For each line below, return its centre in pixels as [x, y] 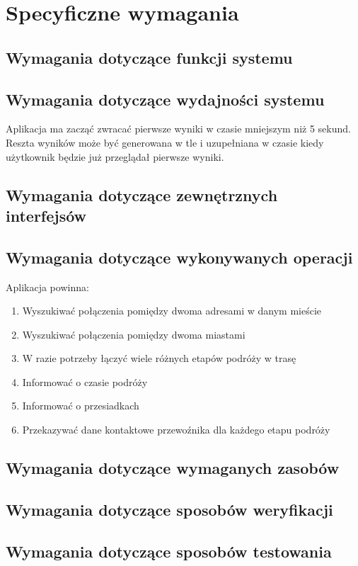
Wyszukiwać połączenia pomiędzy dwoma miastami [134, 334]
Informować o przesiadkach [81, 406]
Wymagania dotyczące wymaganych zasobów [173, 468]
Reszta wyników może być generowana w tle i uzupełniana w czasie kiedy [165, 142]
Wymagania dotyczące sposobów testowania [169, 551]
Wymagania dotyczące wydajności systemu [165, 99]
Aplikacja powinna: [47, 287]
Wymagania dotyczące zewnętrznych [142, 194]
